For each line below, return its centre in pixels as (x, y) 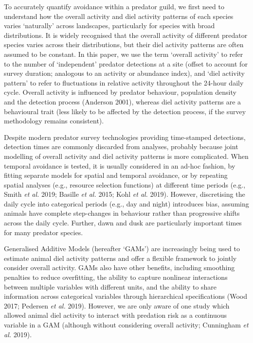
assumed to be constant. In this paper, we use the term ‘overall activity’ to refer (124, 54)
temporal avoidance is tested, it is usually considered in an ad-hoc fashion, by (120, 165)
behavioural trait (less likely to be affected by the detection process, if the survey (125, 111)
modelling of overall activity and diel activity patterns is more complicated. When (126, 156)
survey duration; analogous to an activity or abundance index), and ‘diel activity (125, 73)
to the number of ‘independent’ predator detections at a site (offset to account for (126, 63)
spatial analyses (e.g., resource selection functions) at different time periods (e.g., (125, 184)
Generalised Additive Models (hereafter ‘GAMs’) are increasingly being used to (122, 249)
